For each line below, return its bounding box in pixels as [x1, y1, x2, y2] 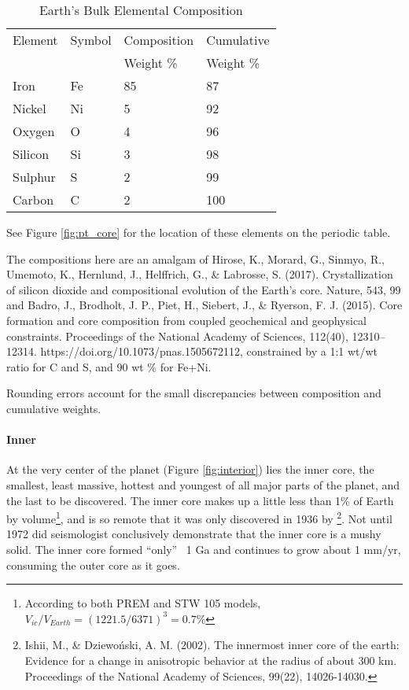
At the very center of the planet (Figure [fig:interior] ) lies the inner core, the [6, 461, 374, 478]
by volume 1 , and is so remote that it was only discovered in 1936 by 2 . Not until [6, 508, 392, 526]
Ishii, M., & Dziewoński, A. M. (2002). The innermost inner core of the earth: [24, 636, 400, 653]
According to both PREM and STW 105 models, [24, 595, 261, 611]
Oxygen [13, 122, 55, 140]
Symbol [70, 31, 112, 49]
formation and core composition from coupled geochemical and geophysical [6, 312, 367, 328]
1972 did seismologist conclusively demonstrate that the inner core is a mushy [6, 526, 381, 542]
